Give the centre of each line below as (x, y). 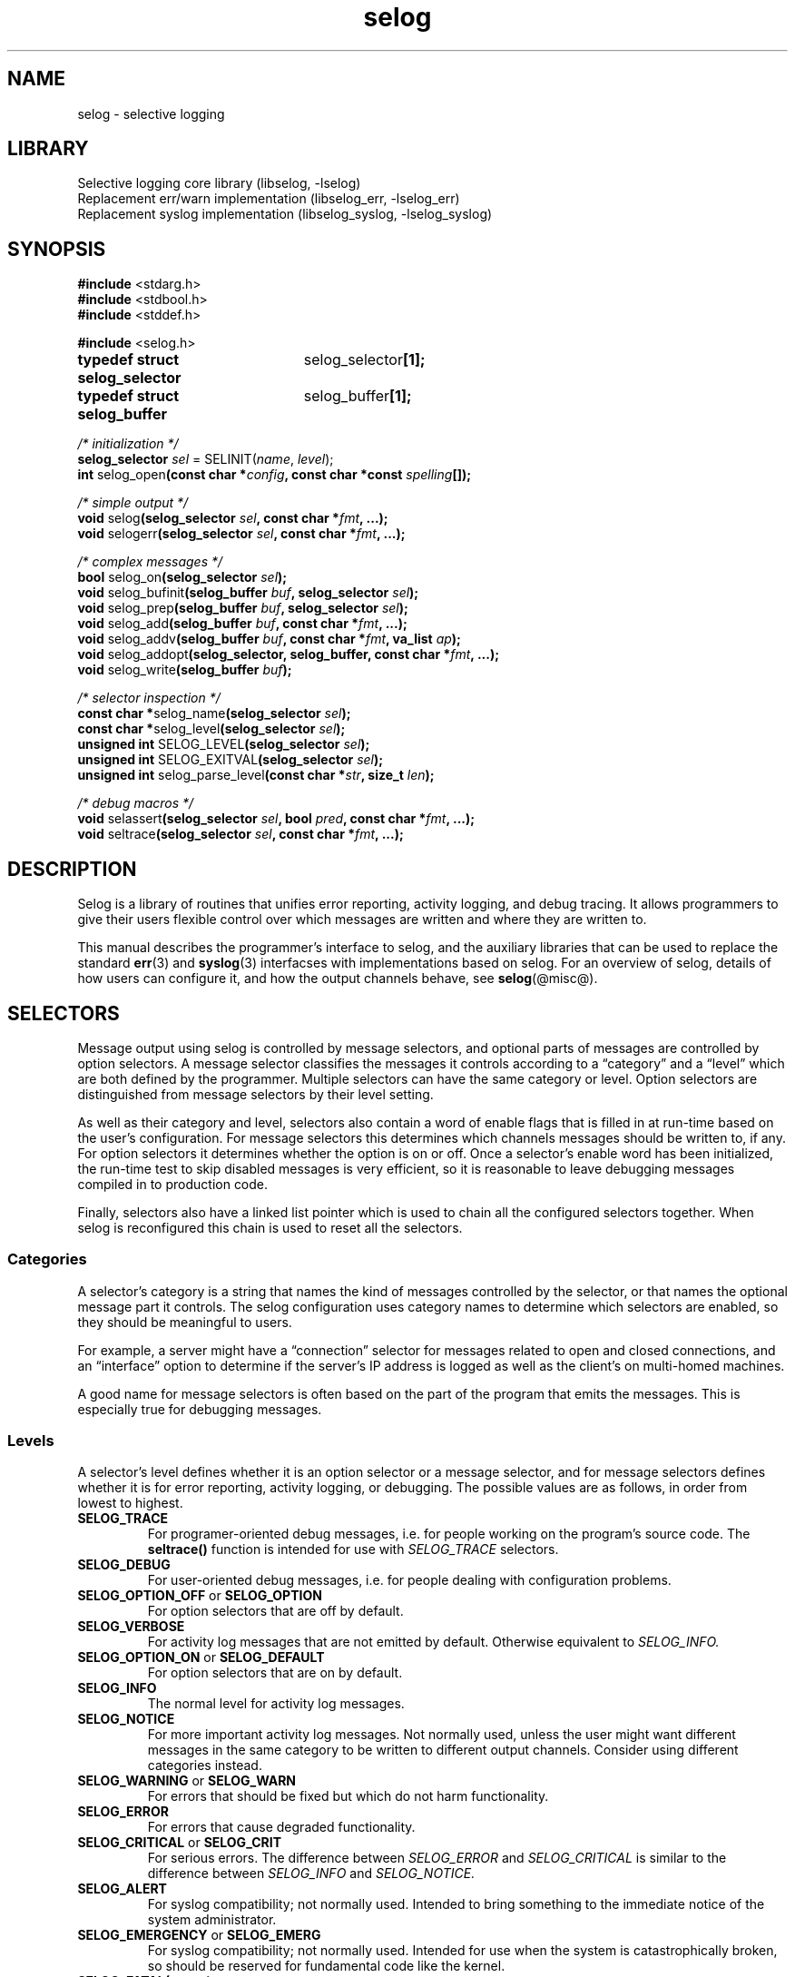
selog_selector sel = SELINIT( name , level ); (206, 459)
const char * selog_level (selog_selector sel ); (211, 729)
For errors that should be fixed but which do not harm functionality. (348, 1796)
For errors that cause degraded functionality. (281, 1827)
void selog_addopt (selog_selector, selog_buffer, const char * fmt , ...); (289, 654)
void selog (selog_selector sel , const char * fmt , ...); (233, 518)
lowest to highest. (130, 1503)
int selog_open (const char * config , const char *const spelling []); (275, 475)
